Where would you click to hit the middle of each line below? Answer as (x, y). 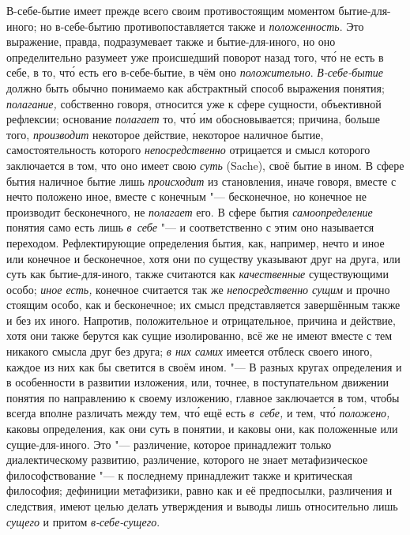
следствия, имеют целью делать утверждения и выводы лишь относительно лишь (202, 506)
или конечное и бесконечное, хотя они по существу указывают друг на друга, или (203, 258)
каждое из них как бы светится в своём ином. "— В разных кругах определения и (204, 366)
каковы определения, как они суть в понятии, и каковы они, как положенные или (202, 429)
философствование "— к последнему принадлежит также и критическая (180, 475)
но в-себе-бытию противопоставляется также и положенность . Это (202, 26)
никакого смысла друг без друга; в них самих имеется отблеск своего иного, (190, 351)
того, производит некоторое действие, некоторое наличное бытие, (165, 134)
